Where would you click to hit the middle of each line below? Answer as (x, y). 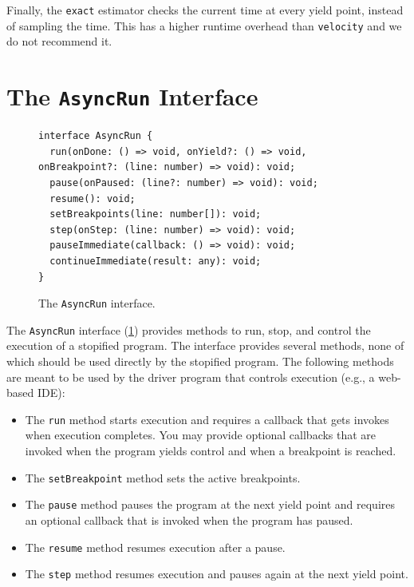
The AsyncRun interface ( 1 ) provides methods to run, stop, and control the (189, 329)
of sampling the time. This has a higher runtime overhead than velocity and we (204, 25)
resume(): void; (93, 198)
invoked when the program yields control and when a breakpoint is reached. (211, 451)
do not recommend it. (59, 41)
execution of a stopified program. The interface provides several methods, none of (205, 345)
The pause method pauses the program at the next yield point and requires (210, 504)
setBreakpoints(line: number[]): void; (156, 214)
